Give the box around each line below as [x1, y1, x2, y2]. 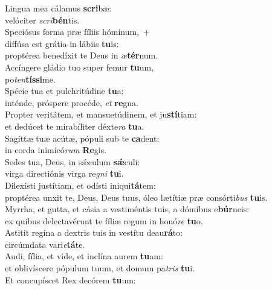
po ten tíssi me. [5, 72, 56, 85]
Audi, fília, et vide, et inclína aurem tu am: [5, 250, 163, 262]
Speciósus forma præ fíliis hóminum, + [5, 25, 150, 38]
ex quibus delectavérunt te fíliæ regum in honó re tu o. [5, 214, 203, 227]
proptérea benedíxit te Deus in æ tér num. [5, 49, 158, 61]
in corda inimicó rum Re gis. [5, 143, 107, 156]
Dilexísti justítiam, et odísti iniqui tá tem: [5, 178, 156, 191]
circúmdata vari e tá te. [5, 238, 85, 250]
